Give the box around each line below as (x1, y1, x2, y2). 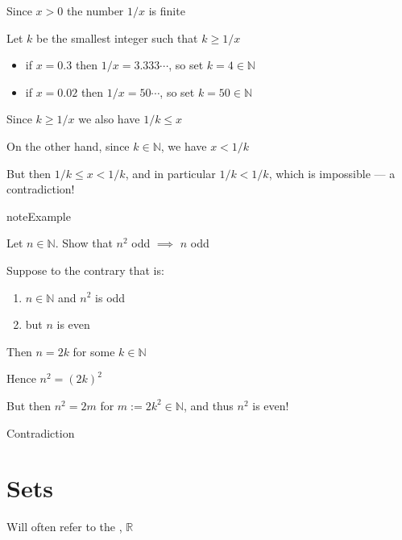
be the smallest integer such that (36, 29, 198, 46)
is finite (148, 2, 185, 19)
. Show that (55, 235, 113, 251)
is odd (95, 289, 126, 305)
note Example (6, 207, 71, 224)
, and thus (183, 397, 234, 413)
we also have (78, 110, 140, 127)
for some (73, 343, 115, 359)
